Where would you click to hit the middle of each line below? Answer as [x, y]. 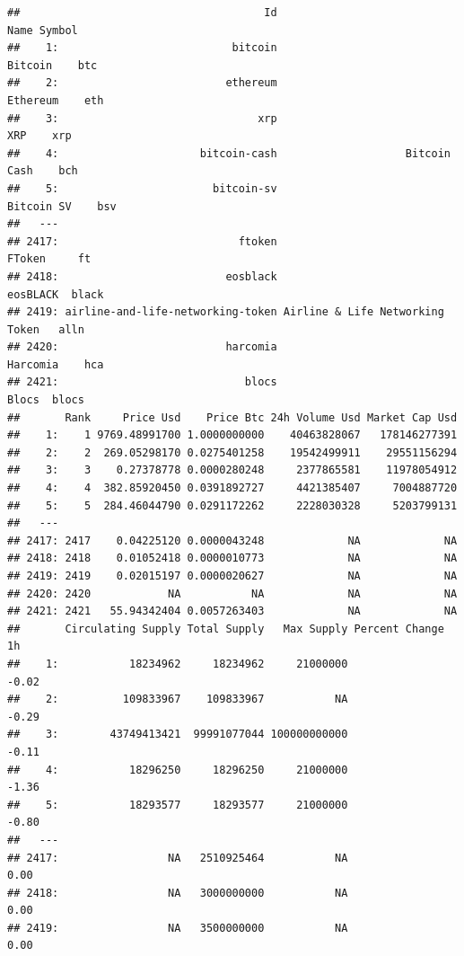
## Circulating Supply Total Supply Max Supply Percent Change [226, 628]
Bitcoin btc [53, 65]
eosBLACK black [56, 294]
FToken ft [49, 259]
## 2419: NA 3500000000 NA [178, 928]
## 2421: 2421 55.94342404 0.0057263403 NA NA [232, 611]
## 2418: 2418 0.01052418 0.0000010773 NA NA [232, 558]
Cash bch [43, 171]
